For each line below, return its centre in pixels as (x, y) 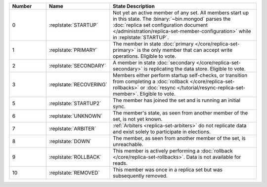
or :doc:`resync (158, 88)
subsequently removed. (140, 176)
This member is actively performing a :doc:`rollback (173, 151)
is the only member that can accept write (184, 50)
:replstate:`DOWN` (70, 141)
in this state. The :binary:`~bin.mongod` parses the (172, 19)
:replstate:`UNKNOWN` (76, 116)
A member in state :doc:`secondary (154, 63)
